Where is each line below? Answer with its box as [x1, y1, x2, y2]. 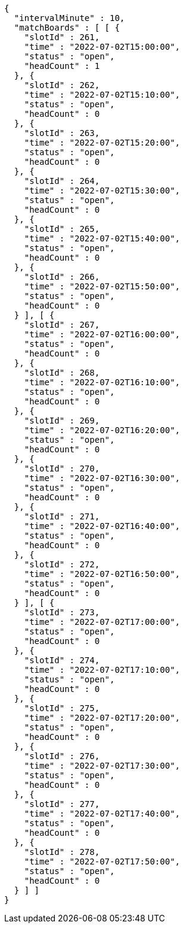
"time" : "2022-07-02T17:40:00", [24, 809, 181, 818]
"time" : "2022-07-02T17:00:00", [24, 617, 181, 627]
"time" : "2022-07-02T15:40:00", [24, 234, 181, 243]
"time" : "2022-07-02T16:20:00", [24, 425, 181, 435]
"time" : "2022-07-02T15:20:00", [24, 138, 181, 147]
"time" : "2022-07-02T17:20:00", [24, 713, 181, 723]
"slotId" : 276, [24, 751, 100, 761]
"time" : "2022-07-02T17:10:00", [24, 665, 181, 675]
